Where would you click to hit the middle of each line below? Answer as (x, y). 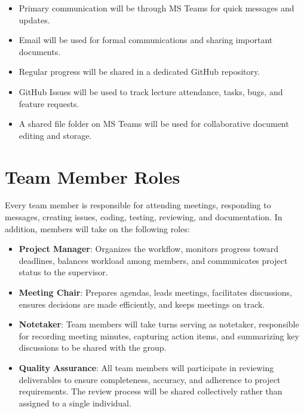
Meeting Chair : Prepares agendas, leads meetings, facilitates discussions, (155, 292)
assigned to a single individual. (75, 403)
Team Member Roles (93, 176)
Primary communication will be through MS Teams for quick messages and (156, 8)
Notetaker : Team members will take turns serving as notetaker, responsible (159, 324)
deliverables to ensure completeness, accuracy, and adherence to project (150, 379)
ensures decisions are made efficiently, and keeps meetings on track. (142, 304)
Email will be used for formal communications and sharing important (146, 40)
